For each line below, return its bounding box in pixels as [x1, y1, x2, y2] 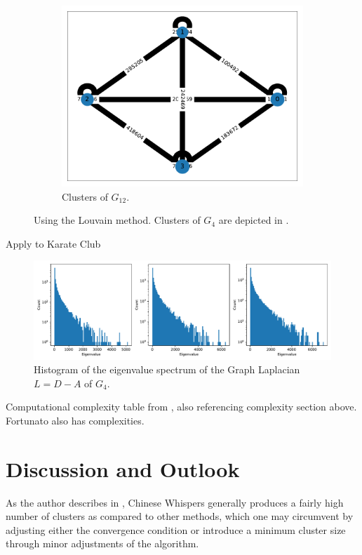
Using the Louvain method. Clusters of [34, 213, 201, 227]
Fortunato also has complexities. [6, 413, 145, 427]
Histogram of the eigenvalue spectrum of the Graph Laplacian [34, 362, 300, 377]
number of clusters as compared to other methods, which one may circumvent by [6, 509, 354, 523]
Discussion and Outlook [6, 454, 240, 483]
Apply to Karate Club [6, 236, 101, 250]
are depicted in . [218, 213, 289, 227]
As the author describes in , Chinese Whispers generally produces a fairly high [6, 495, 344, 509]
